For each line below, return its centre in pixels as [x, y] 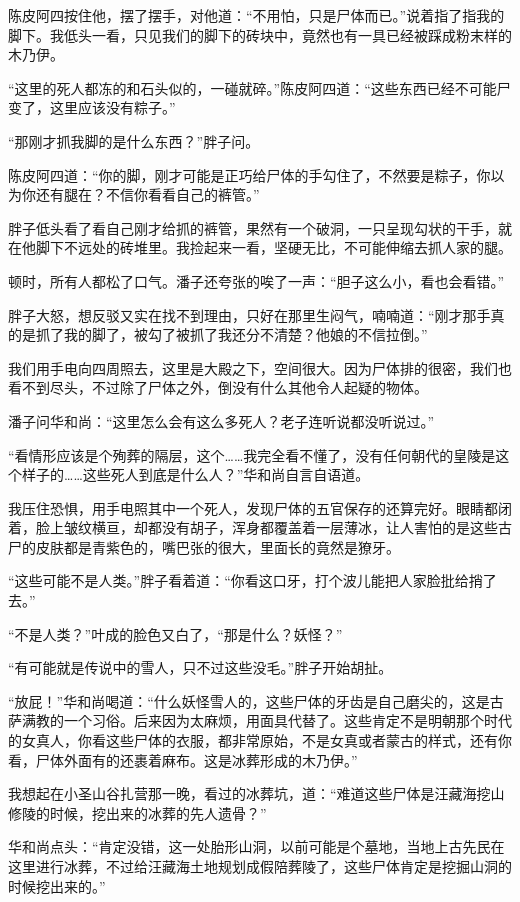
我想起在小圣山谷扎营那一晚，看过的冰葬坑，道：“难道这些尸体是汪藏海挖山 [256, 793]
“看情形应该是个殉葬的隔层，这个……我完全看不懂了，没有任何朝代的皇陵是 [252, 454]
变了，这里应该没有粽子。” [92, 107]
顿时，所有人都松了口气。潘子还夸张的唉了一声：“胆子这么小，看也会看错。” [256, 280]
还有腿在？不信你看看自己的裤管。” [147, 194]
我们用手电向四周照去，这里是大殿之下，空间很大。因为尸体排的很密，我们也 [260, 367]
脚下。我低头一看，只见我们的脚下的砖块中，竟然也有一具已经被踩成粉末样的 [260, 34]
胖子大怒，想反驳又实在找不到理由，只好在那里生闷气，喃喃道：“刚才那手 [249, 314]
